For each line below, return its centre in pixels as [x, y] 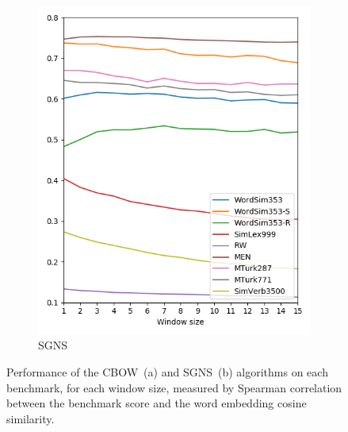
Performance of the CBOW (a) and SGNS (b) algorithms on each [167, 371]
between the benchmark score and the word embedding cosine [157, 403]
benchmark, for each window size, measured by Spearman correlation [174, 387]
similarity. [31, 418]
